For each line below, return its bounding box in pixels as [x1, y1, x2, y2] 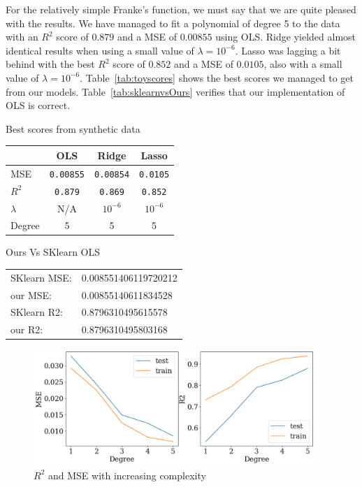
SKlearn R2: [10, 305, 63, 319]
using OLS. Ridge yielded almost [215, 29, 356, 44]
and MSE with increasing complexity [48, 467, 206, 482]
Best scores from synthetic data [6, 121, 140, 136]
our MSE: [10, 287, 52, 302]
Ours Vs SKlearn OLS [6, 245, 101, 259]
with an [6, 29, 38, 44]
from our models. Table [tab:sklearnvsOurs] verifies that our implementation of [6, 84, 345, 99]
